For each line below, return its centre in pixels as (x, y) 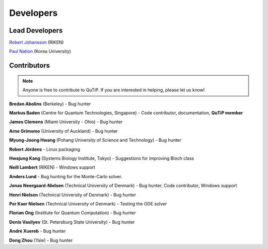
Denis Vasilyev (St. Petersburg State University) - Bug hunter (72, 222)
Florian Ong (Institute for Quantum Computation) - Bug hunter (73, 213)
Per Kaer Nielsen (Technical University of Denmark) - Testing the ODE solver (88, 203)
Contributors (30, 66)
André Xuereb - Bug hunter (37, 231)
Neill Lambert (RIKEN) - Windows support (52, 167)
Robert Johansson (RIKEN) (36, 43)
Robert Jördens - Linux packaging (45, 149)
